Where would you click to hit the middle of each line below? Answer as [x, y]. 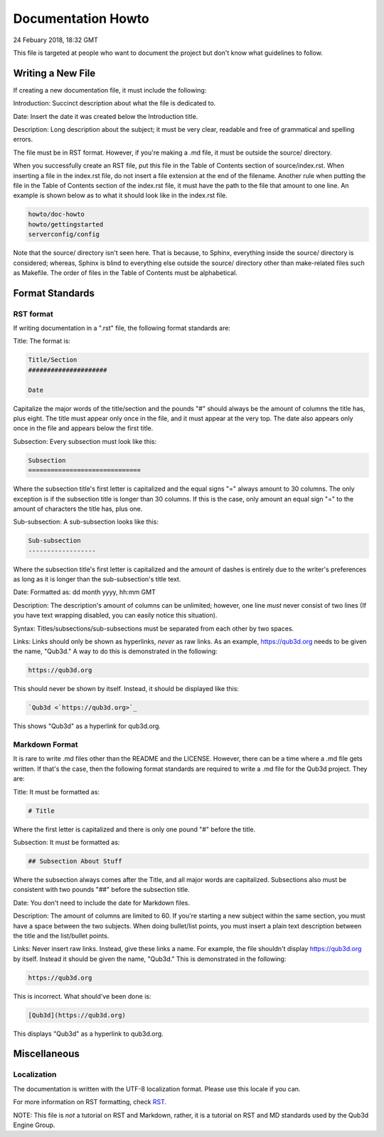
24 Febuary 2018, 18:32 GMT [56, 40]
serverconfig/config [64, 234]
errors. [23, 140]
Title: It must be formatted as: [56, 791]
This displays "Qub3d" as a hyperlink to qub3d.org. [88, 1034]
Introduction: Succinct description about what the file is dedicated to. [114, 103]
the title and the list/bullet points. [61, 935]
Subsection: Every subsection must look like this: [85, 441]
